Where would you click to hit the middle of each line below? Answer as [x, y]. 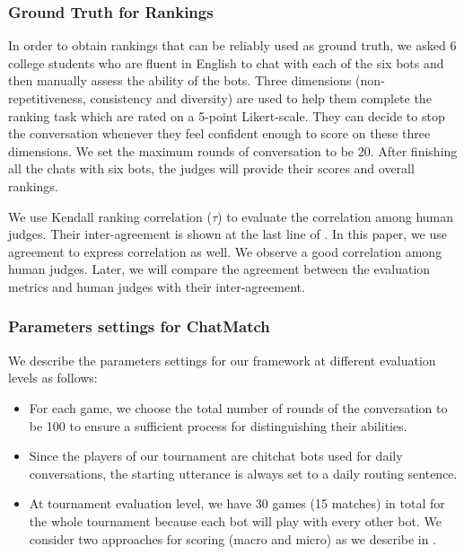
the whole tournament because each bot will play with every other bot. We [235, 520]
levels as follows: [53, 378]
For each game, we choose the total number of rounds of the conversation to [238, 407]
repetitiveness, [47, 98]
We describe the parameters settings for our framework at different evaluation [222, 360]
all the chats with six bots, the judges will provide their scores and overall [211, 168]
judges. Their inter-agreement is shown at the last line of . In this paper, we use [228, 234]
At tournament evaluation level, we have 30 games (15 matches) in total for [237, 503]
